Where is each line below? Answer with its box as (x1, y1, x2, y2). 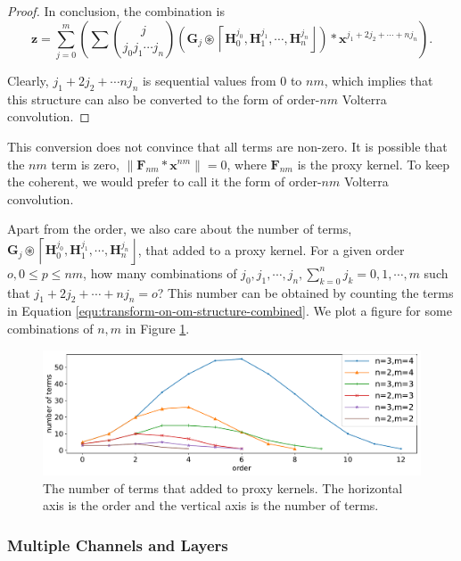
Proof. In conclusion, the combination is (7, 2, 225, 20)
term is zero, (51, 154, 119, 173)
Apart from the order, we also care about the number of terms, (7, 219, 352, 238)
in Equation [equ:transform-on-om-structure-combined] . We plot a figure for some (7, 301, 452, 320)
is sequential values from (142, 70, 276, 89)
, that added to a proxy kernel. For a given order (137, 240, 405, 259)
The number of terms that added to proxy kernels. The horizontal (43, 478, 403, 497)
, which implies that (324, 70, 433, 89)
